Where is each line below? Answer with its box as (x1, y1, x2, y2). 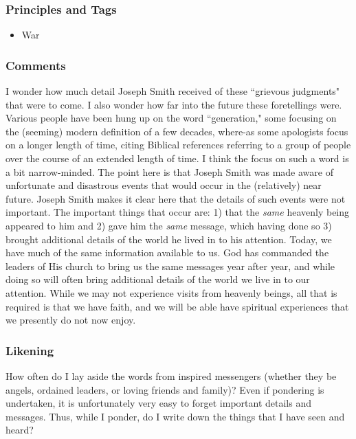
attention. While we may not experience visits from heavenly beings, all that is (5, 285, 337, 300)
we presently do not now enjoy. (5, 313, 136, 327)
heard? (5, 423, 34, 437)
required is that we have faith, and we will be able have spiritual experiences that (5, 299, 349, 313)
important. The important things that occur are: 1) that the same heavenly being (5, 205, 350, 219)
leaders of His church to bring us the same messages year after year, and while (5, 258, 335, 273)
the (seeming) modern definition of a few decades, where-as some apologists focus (5, 124, 348, 138)
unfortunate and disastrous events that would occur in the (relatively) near (5, 178, 322, 192)
